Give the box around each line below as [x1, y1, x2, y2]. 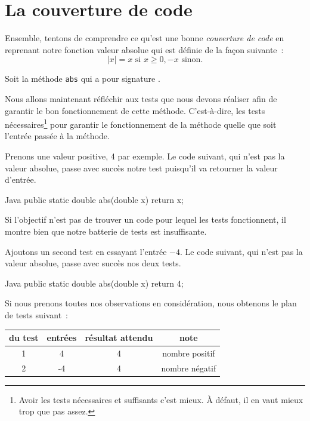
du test [9, 331, 39, 344]
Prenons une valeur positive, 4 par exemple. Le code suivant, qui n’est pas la [5, 150, 285, 162]
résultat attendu [85, 331, 153, 344]
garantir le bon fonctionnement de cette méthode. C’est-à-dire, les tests [5, 104, 265, 116]
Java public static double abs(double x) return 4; [5, 276, 184, 289]
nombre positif [162, 346, 215, 359]
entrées [46, 331, 77, 344]
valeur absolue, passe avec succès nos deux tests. [5, 257, 181, 269]
